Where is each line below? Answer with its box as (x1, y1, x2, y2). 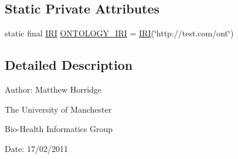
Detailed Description (5, 56, 133, 74)
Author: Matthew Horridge (5, 83, 102, 95)
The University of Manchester (5, 103, 112, 115)
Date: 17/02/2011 (5, 142, 68, 154)
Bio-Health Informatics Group (5, 123, 113, 135)
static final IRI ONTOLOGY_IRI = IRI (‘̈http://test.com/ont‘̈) (5, 27, 234, 39)
